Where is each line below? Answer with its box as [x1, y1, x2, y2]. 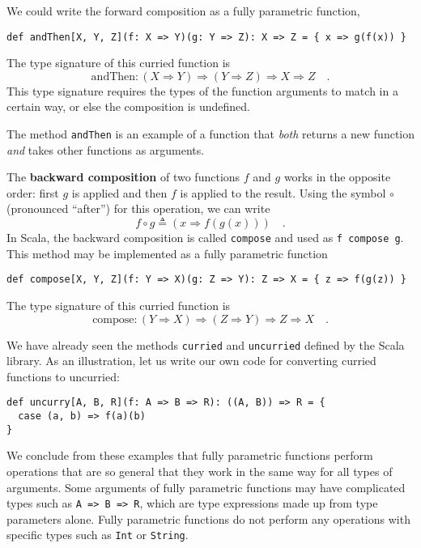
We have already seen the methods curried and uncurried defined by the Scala [6, 336, 405, 353]
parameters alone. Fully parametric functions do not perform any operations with [6, 510, 410, 527]
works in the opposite [283, 168, 391, 185]
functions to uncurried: [6, 367, 120, 384]
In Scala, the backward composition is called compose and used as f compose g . [6, 229, 404, 246]
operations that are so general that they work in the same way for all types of [6, 462, 393, 479]
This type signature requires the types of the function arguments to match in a [6, 82, 398, 99]
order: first [6, 184, 59, 201]
